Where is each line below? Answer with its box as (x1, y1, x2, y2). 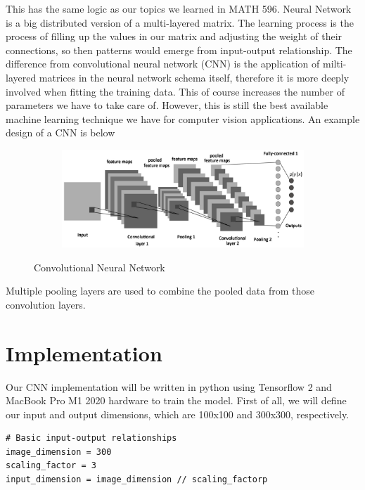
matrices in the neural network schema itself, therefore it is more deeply (39, 70, 350, 84)
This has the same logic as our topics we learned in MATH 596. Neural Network (6, 1, 352, 15)
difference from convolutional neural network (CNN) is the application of (6, 56, 320, 71)
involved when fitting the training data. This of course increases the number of (6, 84, 345, 98)
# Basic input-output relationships (6, 433, 177, 444)
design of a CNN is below (6, 125, 115, 140)
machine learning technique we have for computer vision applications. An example (6, 111, 360, 126)
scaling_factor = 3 (6, 460, 96, 471)
